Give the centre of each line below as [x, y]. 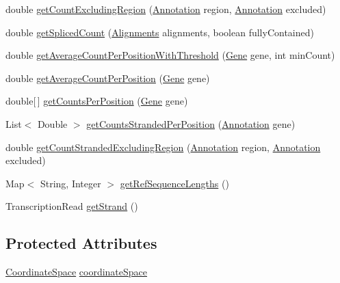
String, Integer [70, 183]
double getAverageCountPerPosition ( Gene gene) [108, 78]
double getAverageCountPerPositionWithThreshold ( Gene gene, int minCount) [170, 55]
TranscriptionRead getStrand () [72, 206]
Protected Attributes [81, 243]
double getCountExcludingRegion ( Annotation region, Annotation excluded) [166, 9]
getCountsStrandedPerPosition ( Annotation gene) [191, 123]
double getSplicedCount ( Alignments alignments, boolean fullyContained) [160, 32]
